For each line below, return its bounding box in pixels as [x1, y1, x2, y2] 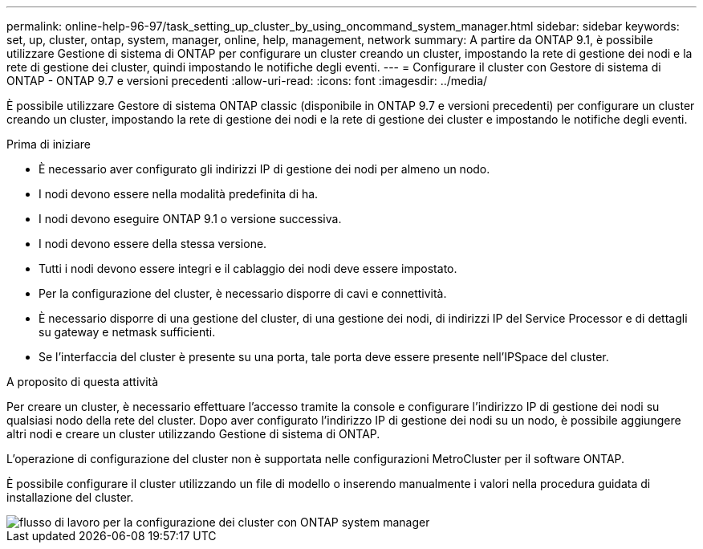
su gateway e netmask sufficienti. [39, 325, 216, 339]
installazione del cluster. [6, 490, 134, 504]
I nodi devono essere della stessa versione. [39, 237, 267, 250]
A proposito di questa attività [6, 375, 159, 388]
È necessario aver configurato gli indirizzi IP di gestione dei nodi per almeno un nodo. [39, 162, 490, 176]
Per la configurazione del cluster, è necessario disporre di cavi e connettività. [39, 287, 447, 300]
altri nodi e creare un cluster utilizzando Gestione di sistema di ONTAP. [6, 427, 380, 441]
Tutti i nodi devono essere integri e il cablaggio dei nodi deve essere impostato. [39, 262, 457, 275]
